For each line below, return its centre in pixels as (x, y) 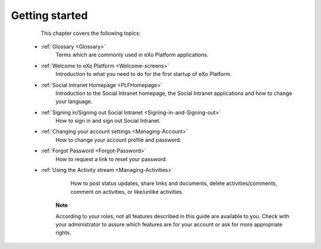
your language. (74, 101)
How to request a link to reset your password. (111, 159)
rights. (63, 233)
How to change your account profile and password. (118, 140)
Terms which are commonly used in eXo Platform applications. (132, 55)
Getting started (49, 15)
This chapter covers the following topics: (91, 33)
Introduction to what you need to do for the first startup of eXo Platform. (144, 74)
